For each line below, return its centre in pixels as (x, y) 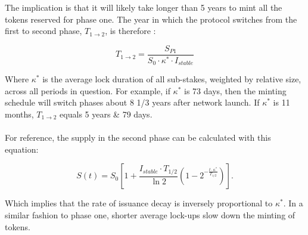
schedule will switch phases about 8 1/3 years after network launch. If (132, 102)
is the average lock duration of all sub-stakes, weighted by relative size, (172, 79)
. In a (293, 203)
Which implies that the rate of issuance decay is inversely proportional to (139, 203)
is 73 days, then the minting (235, 90)
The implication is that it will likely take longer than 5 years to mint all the (144, 7)
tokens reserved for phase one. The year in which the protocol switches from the (151, 19)
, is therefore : (130, 31)
